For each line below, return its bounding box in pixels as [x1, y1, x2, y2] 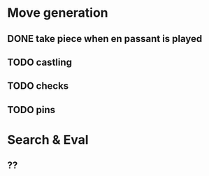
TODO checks [7, 80, 69, 92]
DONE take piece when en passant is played [7, 33, 203, 45]
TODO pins [7, 103, 56, 116]
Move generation [7, 5, 108, 21]
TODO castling [7, 56, 72, 68]
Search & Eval [7, 131, 89, 147]
